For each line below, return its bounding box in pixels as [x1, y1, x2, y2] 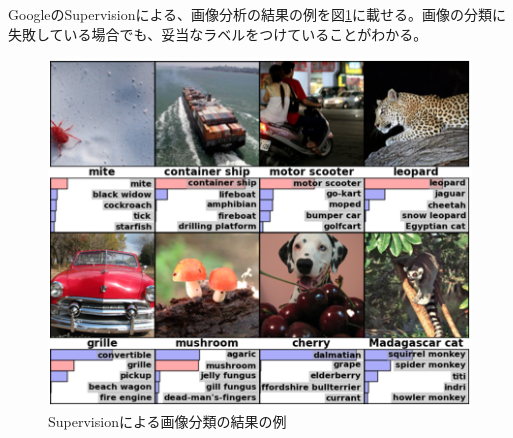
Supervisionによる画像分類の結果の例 [48, 411, 287, 432]
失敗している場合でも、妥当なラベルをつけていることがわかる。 [8, 23, 428, 44]
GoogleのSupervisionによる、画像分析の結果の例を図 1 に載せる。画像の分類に [8, 4, 506, 24]
